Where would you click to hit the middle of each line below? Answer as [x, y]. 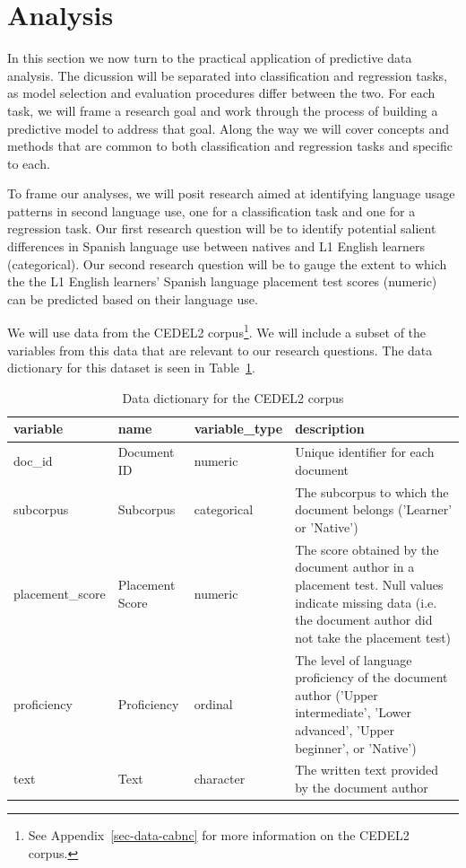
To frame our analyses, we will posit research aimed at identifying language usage [231, 193]
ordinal [213, 703]
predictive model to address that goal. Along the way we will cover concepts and [229, 128]
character [220, 779]
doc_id [33, 461]
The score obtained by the [367, 549]
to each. [29, 163]
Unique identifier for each [365, 452]
